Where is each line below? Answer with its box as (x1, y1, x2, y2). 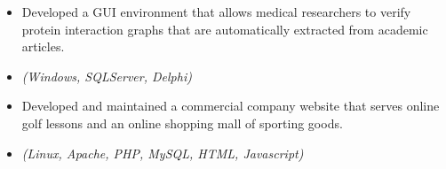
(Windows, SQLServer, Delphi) (21, 66, 192, 85)
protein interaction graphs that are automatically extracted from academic (21, 19, 428, 38)
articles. (21, 37, 65, 56)
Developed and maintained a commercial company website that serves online (21, 96, 440, 115)
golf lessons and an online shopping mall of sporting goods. (21, 113, 343, 132)
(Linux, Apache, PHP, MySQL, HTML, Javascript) (21, 143, 304, 162)
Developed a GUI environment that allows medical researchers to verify (21, 3, 411, 20)
